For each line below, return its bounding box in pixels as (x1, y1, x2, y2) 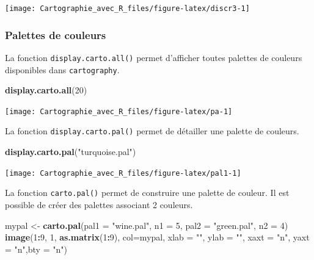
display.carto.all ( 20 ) (5, 84, 87, 96)
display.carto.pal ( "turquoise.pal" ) (5, 145, 136, 158)
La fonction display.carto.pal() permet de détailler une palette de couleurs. (5, 125, 299, 137)
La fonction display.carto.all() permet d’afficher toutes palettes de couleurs (5, 51, 302, 63)
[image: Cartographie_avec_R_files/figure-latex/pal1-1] (5, 168, 241, 178)
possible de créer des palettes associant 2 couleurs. (5, 198, 193, 211)
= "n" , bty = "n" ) (5, 242, 67, 255)
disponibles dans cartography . (5, 63, 120, 76)
